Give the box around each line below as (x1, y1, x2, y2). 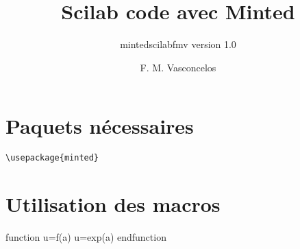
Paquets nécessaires (5, 112, 194, 140)
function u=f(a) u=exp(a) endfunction (5, 230, 166, 244)
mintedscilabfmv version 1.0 (120, 37, 236, 51)
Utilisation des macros (5, 190, 221, 218)
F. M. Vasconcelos (140, 60, 216, 74)
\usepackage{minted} (5, 153, 99, 163)
